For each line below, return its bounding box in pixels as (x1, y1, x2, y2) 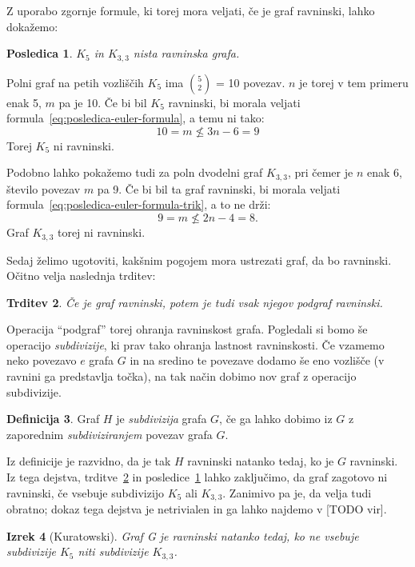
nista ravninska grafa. (133, 45, 240, 62)
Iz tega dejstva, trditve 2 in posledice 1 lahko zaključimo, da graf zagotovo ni (6, 469, 388, 485)
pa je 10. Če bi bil (58, 94, 147, 110)
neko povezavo (6, 352, 77, 369)
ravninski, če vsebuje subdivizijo (6, 484, 165, 501)
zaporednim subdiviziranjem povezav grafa (6, 425, 213, 442)
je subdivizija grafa (116, 410, 207, 427)
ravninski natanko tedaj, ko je (187, 453, 334, 469)
